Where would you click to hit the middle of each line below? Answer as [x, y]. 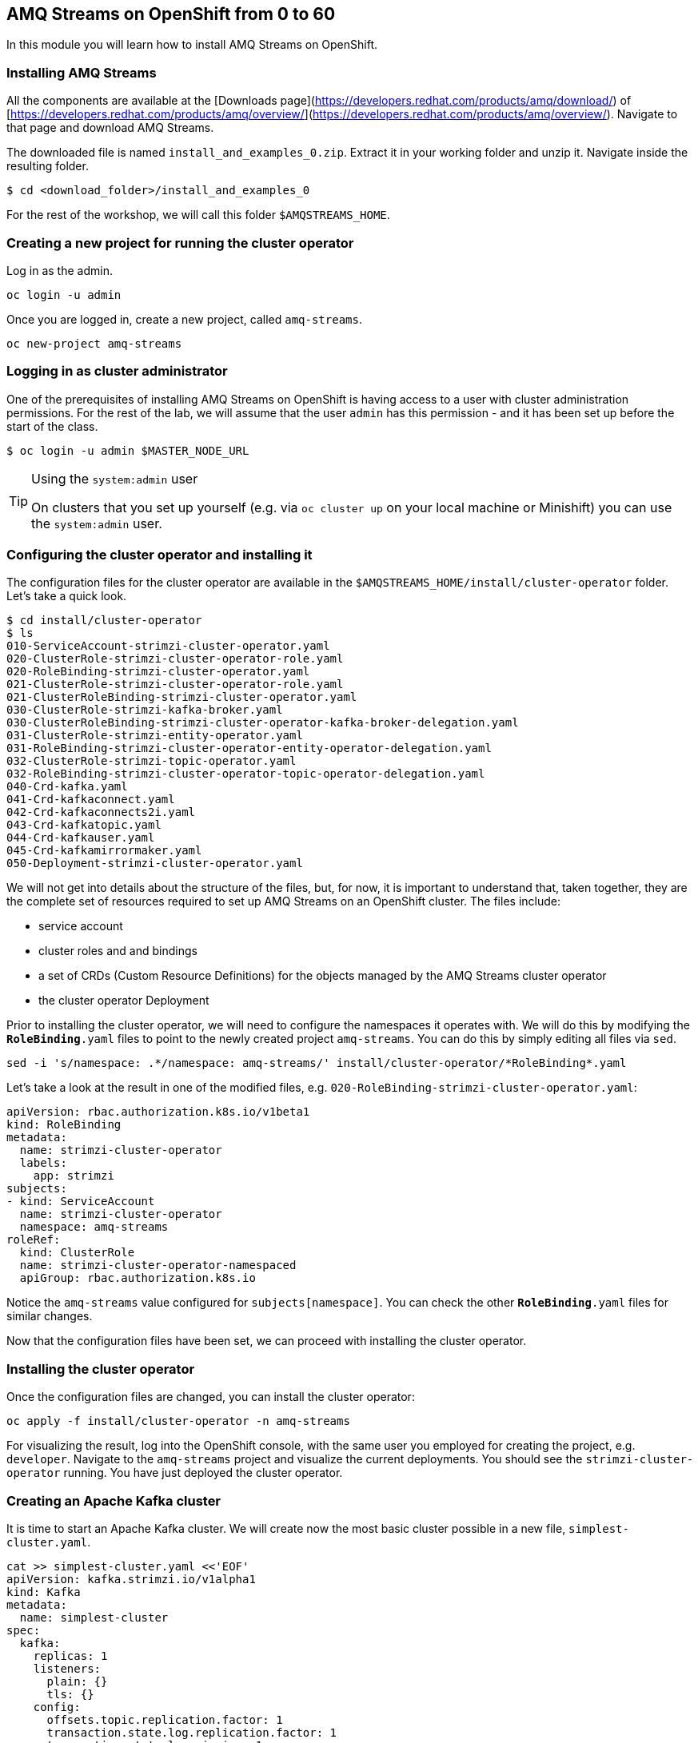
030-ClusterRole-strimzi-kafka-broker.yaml [145, 710]
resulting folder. [48, 166]
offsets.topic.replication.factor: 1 [165, 1719]
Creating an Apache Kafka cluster [114, 1500]
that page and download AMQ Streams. [110, 128]
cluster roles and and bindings [118, 951]
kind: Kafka [44, 1592]
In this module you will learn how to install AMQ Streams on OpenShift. [192, 45]
